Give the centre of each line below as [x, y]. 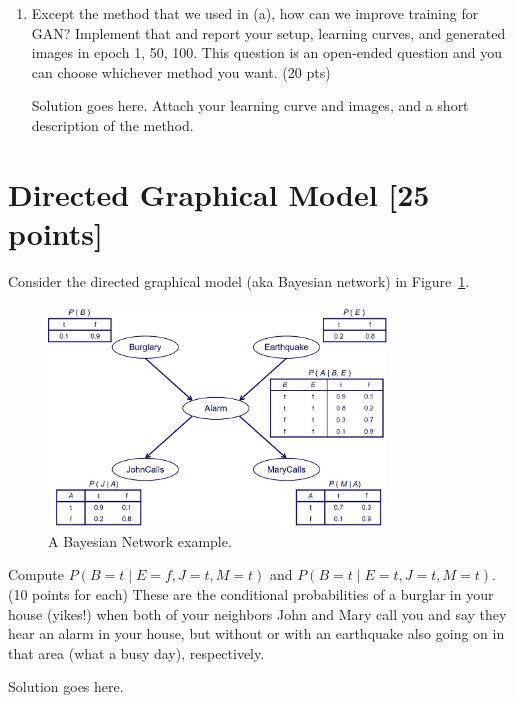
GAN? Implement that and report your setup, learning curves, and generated [268, 32]
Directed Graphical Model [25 [219, 193]
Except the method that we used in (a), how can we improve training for [255, 13]
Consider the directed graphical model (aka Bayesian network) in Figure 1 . [239, 280]
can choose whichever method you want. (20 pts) [181, 71]
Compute [36, 574]
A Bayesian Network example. [140, 540]
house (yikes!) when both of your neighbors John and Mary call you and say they [257, 613]
